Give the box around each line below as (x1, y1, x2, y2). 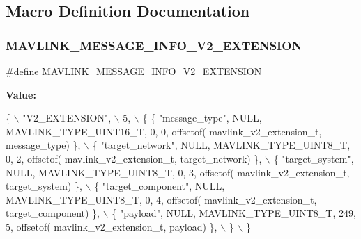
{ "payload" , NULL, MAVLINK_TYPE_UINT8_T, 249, (112, 206, 356, 220)
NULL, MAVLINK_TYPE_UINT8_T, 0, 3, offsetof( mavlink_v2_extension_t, (6, 165, 350, 179)
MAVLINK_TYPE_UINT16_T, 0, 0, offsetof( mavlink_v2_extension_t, (6, 124, 322, 138)
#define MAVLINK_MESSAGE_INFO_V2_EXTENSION (6, 64, 262, 78)
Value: (6, 87, 36, 101)
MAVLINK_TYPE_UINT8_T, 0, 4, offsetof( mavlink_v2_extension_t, (6, 192, 317, 206)
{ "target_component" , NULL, (94, 179, 225, 193)
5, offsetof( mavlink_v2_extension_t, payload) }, (6, 219, 217, 233)
